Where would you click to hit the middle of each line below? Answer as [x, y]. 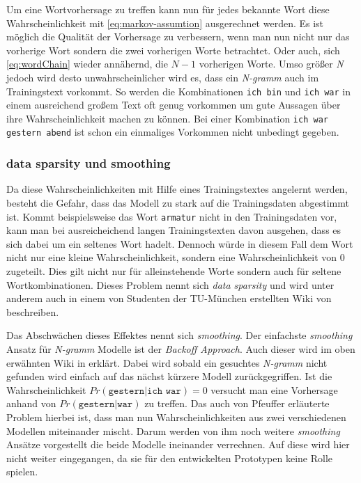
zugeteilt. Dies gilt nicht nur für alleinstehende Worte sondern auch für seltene [174, 270]
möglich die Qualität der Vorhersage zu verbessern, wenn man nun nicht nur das [178, 37]
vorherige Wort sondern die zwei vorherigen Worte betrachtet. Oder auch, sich [173, 50]
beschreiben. [33, 311]
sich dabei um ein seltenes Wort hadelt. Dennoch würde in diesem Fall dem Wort [180, 243]
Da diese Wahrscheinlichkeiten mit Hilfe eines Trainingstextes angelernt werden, [177, 189]
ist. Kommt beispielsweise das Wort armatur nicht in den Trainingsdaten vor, [172, 216]
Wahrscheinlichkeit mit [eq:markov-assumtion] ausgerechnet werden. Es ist [165, 23]
